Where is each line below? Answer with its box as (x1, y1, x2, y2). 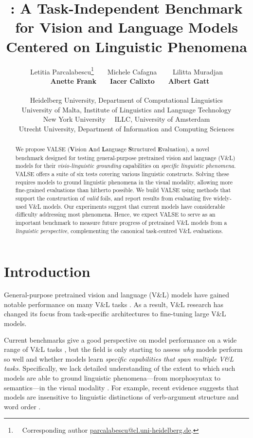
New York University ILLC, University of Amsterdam (43, 114, 210, 124)
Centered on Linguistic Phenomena (6, 36, 247, 56)
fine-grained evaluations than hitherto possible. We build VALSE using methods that (15, 186, 231, 194)
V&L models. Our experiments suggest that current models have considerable (28, 202, 225, 210)
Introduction (4, 261, 90, 281)
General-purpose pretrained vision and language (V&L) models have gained (4, 290, 230, 300)
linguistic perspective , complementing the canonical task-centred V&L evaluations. (15, 226, 223, 235)
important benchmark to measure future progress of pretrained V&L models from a (15, 219, 227, 227)
